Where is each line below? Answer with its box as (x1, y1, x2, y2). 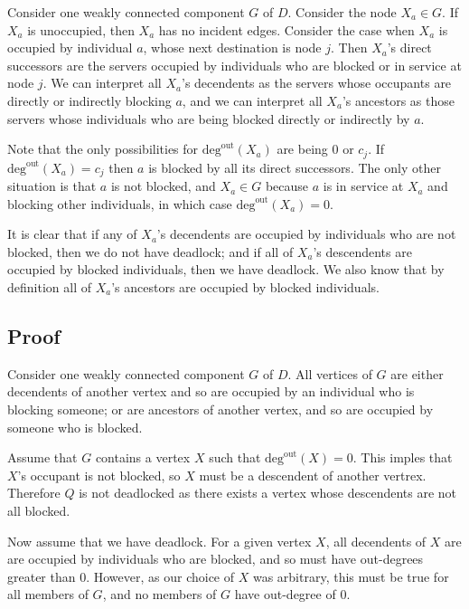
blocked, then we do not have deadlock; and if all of (7, 242, 294, 261)
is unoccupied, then (27, 20, 135, 39)
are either (390, 364, 444, 383)
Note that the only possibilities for (7, 139, 199, 158)
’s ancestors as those (342, 90, 455, 109)
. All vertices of (287, 364, 372, 383)
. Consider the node (287, 3, 397, 21)
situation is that (7, 176, 97, 195)
